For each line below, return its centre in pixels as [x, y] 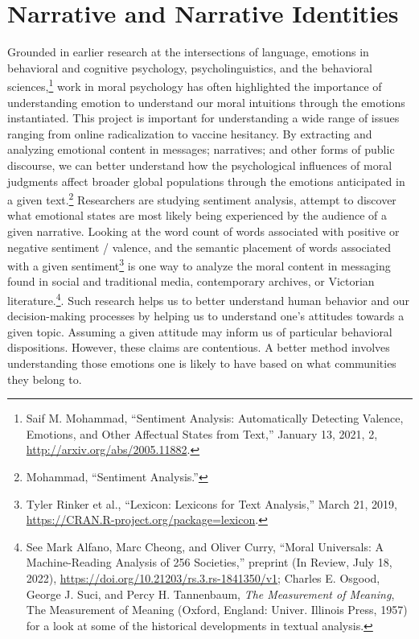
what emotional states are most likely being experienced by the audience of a [197, 215]
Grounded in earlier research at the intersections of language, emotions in [188, 52]
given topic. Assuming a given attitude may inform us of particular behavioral [200, 331]
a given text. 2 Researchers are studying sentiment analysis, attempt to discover [202, 198]
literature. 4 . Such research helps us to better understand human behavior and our [209, 299]
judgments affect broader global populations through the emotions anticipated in [206, 181]
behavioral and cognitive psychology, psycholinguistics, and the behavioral [190, 67]
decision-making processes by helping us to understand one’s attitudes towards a [206, 316]
